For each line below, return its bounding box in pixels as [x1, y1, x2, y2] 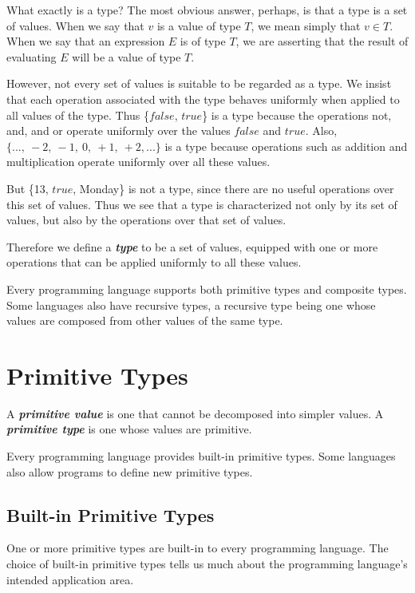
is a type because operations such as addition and [164, 137, 408, 154]
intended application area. [6, 571, 134, 587]
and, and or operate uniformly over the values [6, 122, 231, 139]
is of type [180, 33, 226, 49]
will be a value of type [72, 48, 181, 65]
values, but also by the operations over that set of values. [6, 212, 287, 228]
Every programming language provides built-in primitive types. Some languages [6, 448, 396, 464]
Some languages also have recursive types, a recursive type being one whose [6, 296, 376, 313]
